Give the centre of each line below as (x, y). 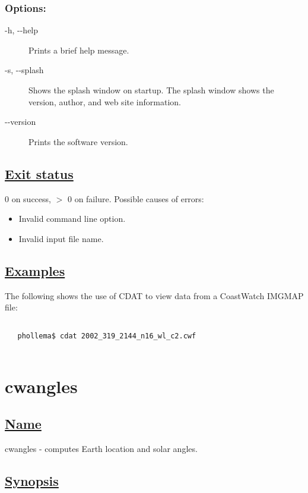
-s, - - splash (24, 70)
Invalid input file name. (61, 238)
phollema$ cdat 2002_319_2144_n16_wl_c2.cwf (107, 336)
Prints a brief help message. (79, 50)
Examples (35, 270)
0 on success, (28, 198)
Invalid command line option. (72, 219)
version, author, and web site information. (105, 101)
